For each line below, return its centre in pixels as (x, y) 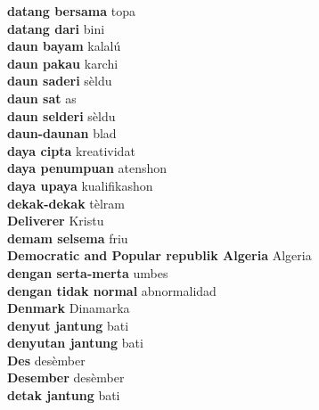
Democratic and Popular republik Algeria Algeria (159, 255)
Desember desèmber (66, 377)
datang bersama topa (71, 11)
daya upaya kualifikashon (80, 185)
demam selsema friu (68, 238)
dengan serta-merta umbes (88, 272)
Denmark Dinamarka (69, 308)
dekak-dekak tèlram (66, 203)
